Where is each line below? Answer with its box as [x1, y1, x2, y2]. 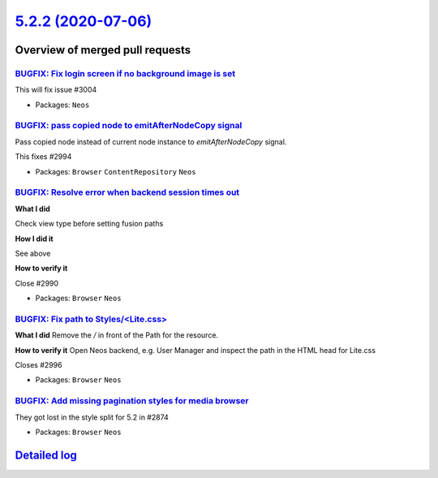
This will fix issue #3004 [15, 85, 97, 95]
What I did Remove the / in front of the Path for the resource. [15, 330, 219, 340]
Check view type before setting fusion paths [15, 219, 164, 229]
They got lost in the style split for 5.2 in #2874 [15, 412, 170, 422]
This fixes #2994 [15, 152, 72, 161]
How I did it [15, 234, 54, 243]
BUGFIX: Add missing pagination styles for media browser [15, 395, 249, 407]
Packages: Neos [35, 100, 90, 110]
